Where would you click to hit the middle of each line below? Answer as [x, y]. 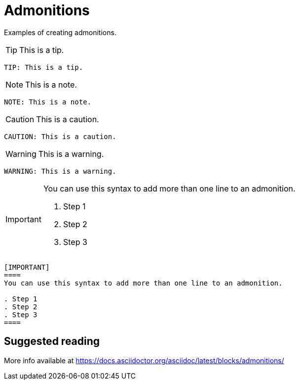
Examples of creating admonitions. [60, 32]
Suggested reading [52, 341]
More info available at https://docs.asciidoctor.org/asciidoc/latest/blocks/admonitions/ [144, 360]
